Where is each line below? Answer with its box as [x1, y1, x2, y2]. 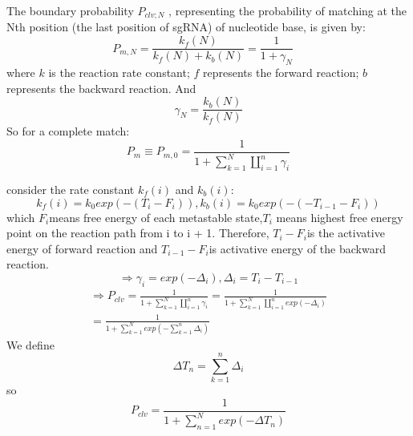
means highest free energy [276, 208, 403, 225]
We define [6, 336, 55, 353]
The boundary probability [6, 2, 134, 18]
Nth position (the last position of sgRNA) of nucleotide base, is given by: [6, 18, 366, 35]
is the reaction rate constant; [48, 63, 190, 80]
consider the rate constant [6, 180, 135, 197]
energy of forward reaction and [6, 240, 158, 256]
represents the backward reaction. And [6, 79, 196, 96]
